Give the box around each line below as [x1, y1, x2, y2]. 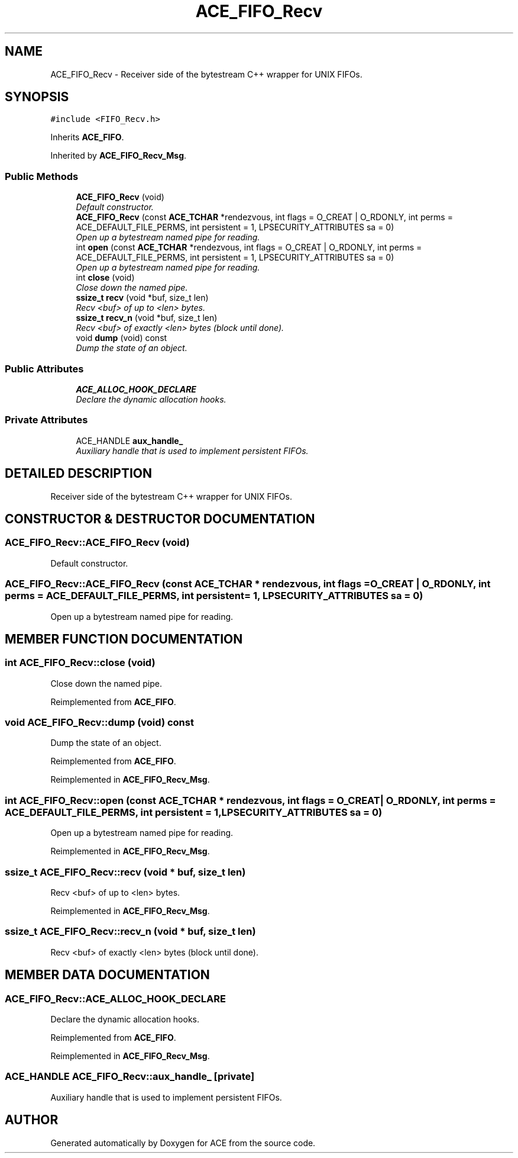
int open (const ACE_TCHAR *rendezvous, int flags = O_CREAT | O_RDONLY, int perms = [76, 242, 422, 253]
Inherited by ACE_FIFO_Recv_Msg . [50, 150, 187, 161]
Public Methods [5, 170, 79, 182]
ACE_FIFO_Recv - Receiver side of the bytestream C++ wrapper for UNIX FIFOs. [50, 69, 362, 79]
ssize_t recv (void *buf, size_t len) [76, 292, 209, 303]
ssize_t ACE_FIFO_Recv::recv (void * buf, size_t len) [5, 866, 246, 878]
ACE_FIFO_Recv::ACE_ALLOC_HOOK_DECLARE [5, 992, 226, 1005]
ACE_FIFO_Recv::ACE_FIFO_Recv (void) [5, 536, 190, 549]
